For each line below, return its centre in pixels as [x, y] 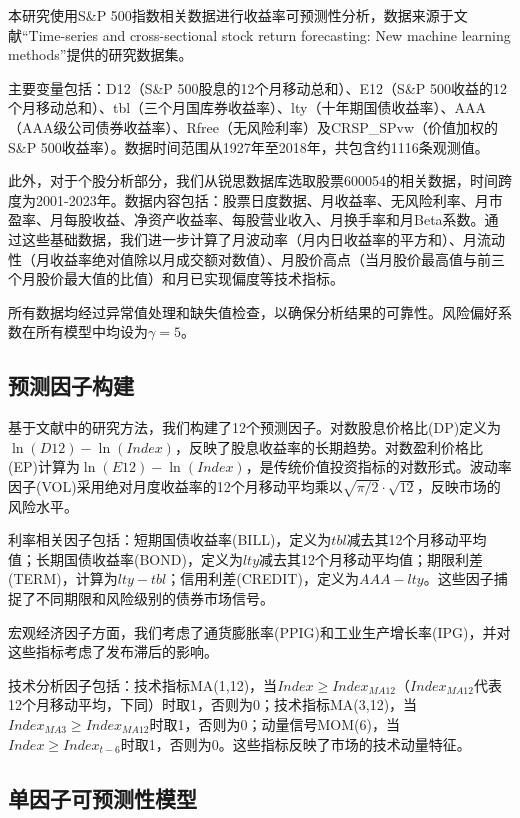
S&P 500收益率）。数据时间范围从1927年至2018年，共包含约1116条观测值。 [248, 146]
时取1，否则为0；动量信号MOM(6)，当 [274, 724]
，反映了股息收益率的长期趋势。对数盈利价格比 [328, 446]
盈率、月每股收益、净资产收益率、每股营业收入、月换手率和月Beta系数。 [246, 219]
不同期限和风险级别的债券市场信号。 [154, 598]
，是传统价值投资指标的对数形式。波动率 [378, 466]
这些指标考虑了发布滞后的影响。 [113, 651]
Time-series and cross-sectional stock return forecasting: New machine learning [269, 34]
